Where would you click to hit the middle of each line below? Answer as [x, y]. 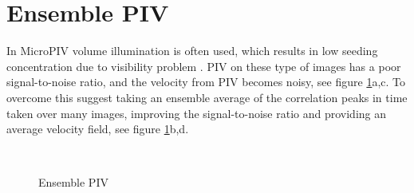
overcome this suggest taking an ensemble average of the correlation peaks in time [207, 97]
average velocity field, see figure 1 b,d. [98, 129]
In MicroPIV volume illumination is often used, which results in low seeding [192, 51]
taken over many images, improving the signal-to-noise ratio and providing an [197, 113]
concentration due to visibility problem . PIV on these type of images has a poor [204, 66]
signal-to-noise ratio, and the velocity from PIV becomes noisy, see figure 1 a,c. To [206, 82]
